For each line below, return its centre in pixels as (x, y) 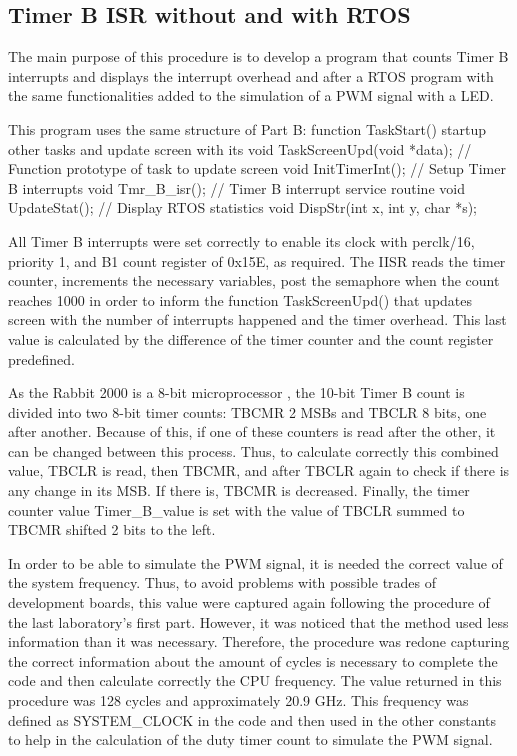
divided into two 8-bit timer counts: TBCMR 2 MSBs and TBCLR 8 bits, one (247, 411)
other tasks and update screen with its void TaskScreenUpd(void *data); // (240, 148)
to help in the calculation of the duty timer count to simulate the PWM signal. (250, 739)
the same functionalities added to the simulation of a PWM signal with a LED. (251, 95)
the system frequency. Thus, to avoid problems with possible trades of (222, 582)
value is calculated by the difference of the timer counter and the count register (251, 338)
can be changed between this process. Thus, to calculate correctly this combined (253, 450)
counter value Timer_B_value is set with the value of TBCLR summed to (236, 509)
